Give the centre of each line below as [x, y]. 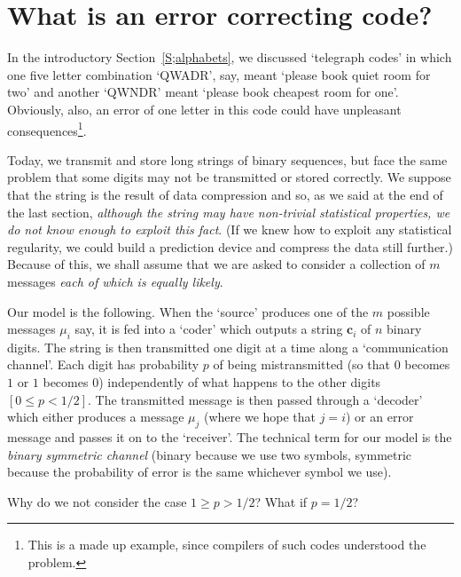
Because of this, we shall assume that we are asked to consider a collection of [216, 264]
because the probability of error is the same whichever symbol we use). [199, 472]
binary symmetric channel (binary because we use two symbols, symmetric [210, 454]
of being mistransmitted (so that [301, 364]
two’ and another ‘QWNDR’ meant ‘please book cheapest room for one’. [203, 92]
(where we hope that [260, 417]
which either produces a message [96, 417]
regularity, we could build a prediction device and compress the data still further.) [230, 246]
